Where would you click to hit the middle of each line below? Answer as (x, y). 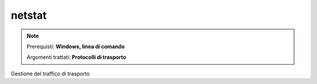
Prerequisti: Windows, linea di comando (76, 46)
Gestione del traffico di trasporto (50, 73)
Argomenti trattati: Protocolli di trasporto (76, 57)
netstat (29, 15)
